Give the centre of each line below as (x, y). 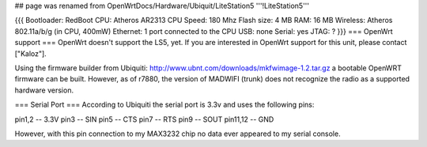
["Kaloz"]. (30, 53)
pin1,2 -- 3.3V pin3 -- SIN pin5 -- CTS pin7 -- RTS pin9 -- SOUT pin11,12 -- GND (144, 119)
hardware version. (44, 90)
